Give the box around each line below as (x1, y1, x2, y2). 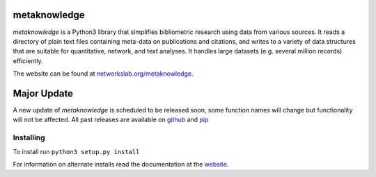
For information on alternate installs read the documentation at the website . (13, 160, 229, 168)
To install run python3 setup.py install (13, 147, 140, 155)
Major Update (13, 87, 73, 99)
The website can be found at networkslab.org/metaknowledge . (13, 69, 194, 78)
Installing (13, 133, 45, 142)
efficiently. (13, 56, 43, 65)
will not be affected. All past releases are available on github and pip (13, 115, 209, 124)
